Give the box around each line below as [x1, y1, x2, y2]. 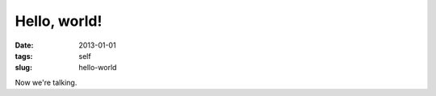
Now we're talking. [15, 77, 78, 87]
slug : [15, 63, 32, 73]
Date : [15, 40, 34, 50]
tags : [15, 51, 33, 61]
